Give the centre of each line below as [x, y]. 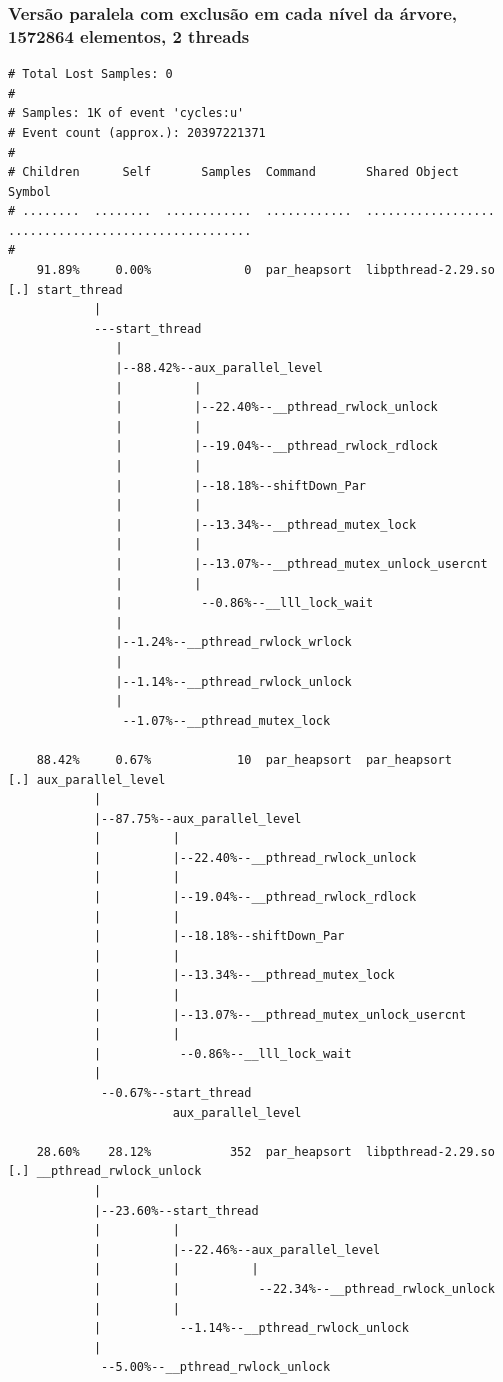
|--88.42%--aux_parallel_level [219, 368]
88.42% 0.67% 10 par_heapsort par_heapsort [244, 759]
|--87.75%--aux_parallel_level [197, 818]
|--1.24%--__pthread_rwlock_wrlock [233, 642]
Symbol [29, 191]
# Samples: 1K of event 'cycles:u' [126, 113]
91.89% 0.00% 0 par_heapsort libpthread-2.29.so [265, 270]
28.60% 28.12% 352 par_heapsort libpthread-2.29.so [265, 1151]
